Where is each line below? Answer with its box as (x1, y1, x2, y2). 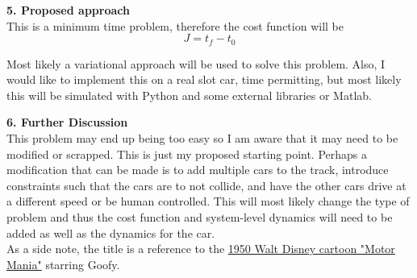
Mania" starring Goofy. (6, 255, 120, 272)
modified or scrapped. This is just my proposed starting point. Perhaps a (6, 145, 368, 162)
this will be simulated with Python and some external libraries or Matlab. (6, 86, 372, 103)
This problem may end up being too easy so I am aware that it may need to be (6, 130, 398, 147)
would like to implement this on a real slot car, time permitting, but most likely (6, 71, 402, 88)
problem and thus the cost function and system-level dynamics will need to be (6, 208, 393, 225)
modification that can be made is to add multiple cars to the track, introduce (6, 161, 389, 178)
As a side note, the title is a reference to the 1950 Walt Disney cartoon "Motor (6, 240, 395, 257)
